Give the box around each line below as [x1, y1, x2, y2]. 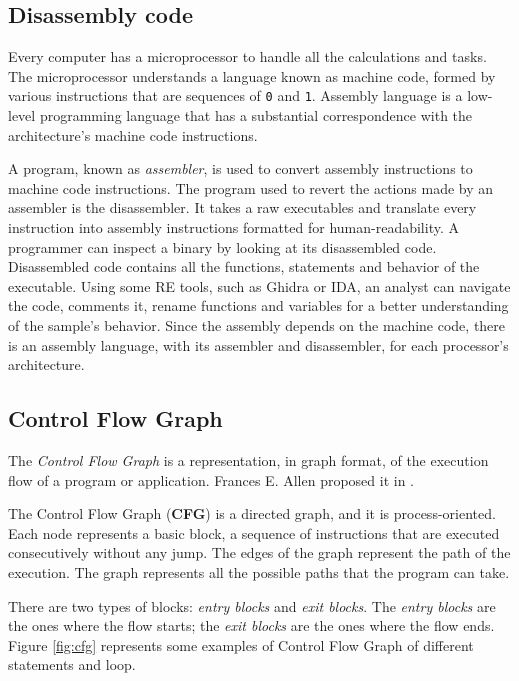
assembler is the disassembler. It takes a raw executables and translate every [8, 197, 477, 218]
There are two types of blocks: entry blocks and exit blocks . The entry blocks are [8, 595, 496, 616]
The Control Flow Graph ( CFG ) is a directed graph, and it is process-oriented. [8, 503, 496, 524]
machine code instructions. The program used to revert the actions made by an [8, 177, 494, 198]
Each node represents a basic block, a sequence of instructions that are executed [8, 522, 500, 543]
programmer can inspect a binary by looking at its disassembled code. [8, 236, 437, 257]
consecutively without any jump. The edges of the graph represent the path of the [8, 542, 511, 563]
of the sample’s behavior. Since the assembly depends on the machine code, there [8, 314, 506, 335]
